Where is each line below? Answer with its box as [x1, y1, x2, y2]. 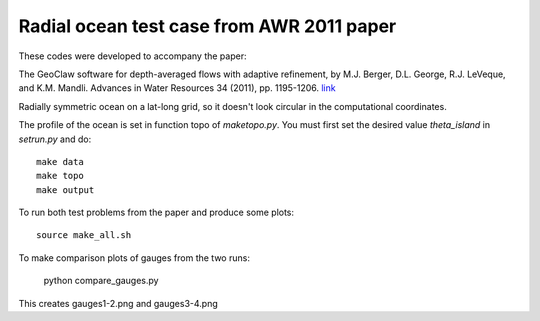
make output [36, 184, 95, 195]
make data [36, 156, 84, 167]
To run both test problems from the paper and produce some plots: [18, 206, 295, 219]
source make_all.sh [36, 230, 132, 241]
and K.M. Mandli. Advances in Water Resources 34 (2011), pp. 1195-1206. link [18, 82, 336, 94]
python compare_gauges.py [43, 275, 159, 287]
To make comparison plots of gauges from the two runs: [18, 251, 250, 264]
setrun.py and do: [18, 133, 92, 145]
